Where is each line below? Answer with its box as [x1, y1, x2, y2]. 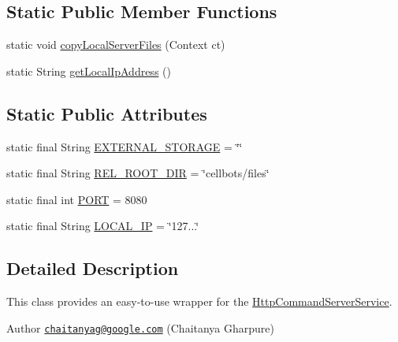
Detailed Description [6, 256, 179, 281]
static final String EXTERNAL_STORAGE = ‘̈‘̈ [6, 138, 243, 154]
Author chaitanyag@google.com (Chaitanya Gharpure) [6, 319, 275, 336]
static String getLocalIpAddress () [6, 62, 171, 79]
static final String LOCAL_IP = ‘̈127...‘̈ [6, 217, 199, 234]
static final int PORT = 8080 [6, 191, 147, 207]
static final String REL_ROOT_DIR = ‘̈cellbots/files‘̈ [6, 165, 270, 181]
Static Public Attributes [6, 101, 207, 125]
